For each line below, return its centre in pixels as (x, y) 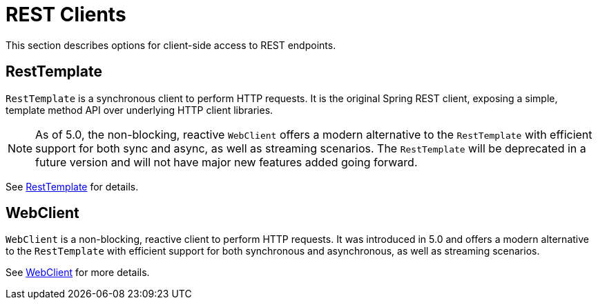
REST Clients (66, 14)
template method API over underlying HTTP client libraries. (139, 110)
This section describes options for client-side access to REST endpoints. (171, 45)
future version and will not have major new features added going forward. (226, 162)
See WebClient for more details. (78, 273)
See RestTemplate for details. (72, 186)
